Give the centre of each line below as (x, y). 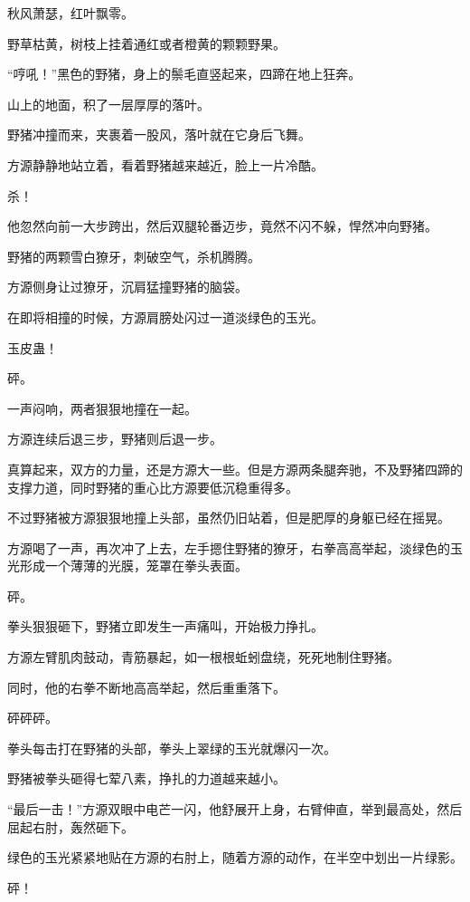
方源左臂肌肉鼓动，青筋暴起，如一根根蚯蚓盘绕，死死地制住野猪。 (203, 657)
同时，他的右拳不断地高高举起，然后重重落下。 (146, 687)
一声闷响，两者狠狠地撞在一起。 (102, 408)
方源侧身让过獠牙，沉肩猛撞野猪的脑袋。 (127, 287)
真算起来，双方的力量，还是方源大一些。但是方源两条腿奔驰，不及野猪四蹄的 (235, 469)
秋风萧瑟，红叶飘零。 (70, 13)
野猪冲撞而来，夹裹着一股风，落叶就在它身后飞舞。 (159, 134)
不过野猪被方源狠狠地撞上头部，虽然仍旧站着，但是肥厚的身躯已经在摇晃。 (229, 518)
